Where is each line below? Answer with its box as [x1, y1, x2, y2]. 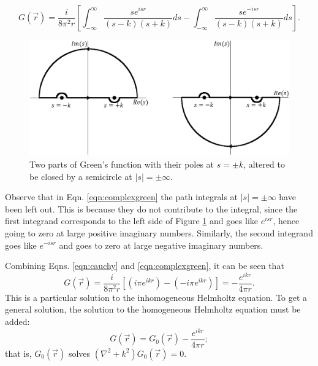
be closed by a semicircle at [29, 169, 132, 182]
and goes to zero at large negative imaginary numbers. [59, 238, 263, 251]
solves [68, 346, 91, 359]
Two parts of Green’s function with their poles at [29, 157, 214, 170]
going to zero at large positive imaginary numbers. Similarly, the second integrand [5, 226, 313, 239]
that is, [5, 346, 32, 359]
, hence [273, 214, 300, 227]
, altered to [243, 157, 285, 170]
